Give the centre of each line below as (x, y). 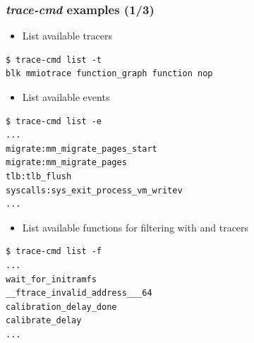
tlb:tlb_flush (39, 176)
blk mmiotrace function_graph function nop (109, 74)
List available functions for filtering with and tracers (135, 227)
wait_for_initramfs (51, 279)
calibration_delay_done (61, 307)
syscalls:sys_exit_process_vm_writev (94, 190)
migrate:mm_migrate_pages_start (81, 149)
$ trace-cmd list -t (54, 60)
